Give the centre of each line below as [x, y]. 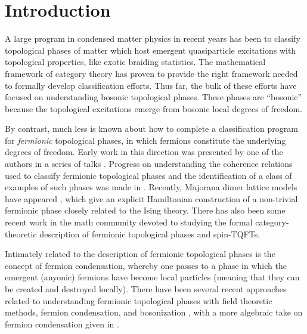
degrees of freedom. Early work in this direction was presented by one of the [144, 152]
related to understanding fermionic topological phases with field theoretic [139, 300]
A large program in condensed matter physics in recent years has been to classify [153, 38]
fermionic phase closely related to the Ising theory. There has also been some [145, 210]
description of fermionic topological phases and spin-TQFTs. [150, 234]
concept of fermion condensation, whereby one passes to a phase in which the [146, 265]
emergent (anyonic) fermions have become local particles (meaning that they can [152, 277]
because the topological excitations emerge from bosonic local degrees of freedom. [153, 108]
